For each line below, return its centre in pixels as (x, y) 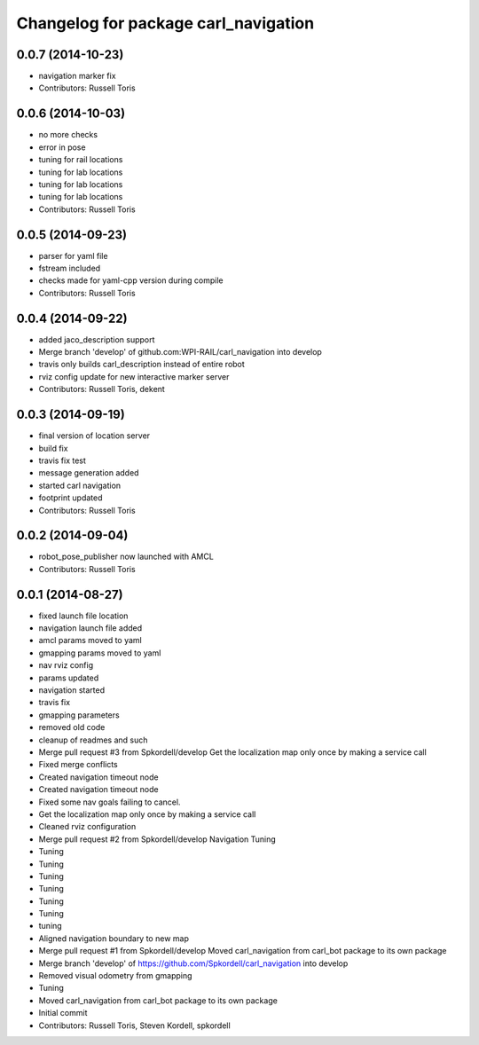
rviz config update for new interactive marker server (134, 376)
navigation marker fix (77, 76)
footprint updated (71, 498)
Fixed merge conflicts (79, 765)
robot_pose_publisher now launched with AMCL (126, 557)
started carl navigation (80, 485)
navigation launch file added (90, 628)
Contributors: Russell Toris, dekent (102, 389)
